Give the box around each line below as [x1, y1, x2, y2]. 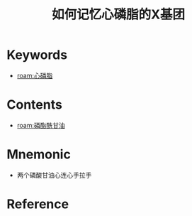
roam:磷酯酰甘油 [16, 121, 65, 129]
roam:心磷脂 [16, 71, 53, 80]
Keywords [6, 47, 68, 63]
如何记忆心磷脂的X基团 [51, 6, 186, 23]
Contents [6, 97, 63, 113]
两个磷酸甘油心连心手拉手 [16, 171, 92, 179]
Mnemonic [6, 146, 72, 163]
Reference [6, 196, 69, 212]
